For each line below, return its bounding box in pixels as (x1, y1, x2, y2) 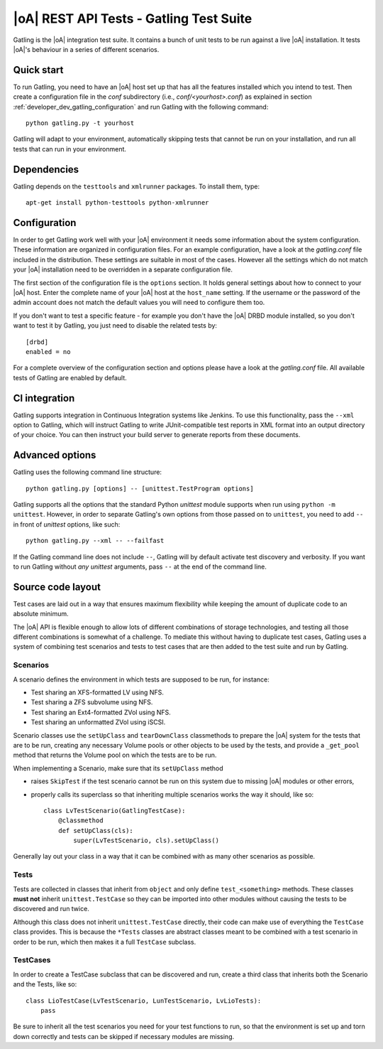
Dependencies (13, 163, 79, 176)
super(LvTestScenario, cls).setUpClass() (73, 836, 220, 845)
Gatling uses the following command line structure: (13, 468, 162, 476)
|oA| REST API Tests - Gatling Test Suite (13, 11, 252, 26)
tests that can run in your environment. (13, 144, 127, 153)
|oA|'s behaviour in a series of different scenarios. (13, 45, 160, 53)
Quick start (13, 64, 64, 76)
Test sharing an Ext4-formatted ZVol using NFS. (30, 708, 172, 716)
